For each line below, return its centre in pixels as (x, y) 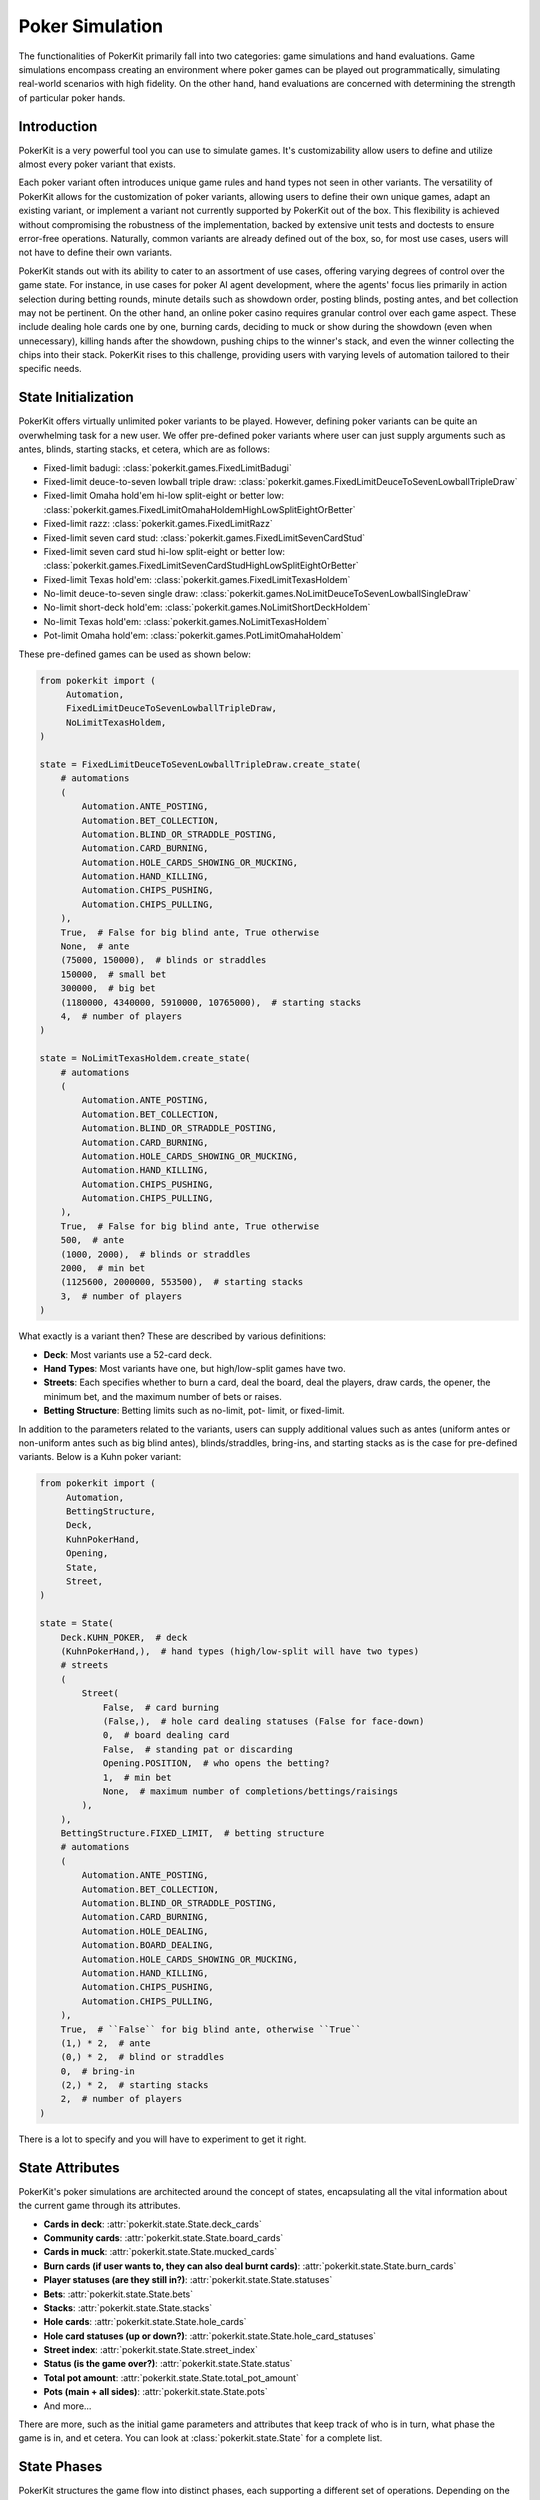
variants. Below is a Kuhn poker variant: (100, 1457)
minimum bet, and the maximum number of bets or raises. (162, 1396)
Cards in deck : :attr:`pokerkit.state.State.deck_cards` (152, 2224)
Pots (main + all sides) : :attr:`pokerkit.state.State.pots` (156, 2392)
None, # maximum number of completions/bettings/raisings (250, 1791)
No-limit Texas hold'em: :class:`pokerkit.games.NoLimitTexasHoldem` (186, 621)
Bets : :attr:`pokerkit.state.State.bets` (118, 2294)
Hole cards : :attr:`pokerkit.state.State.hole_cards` (145, 2322)
